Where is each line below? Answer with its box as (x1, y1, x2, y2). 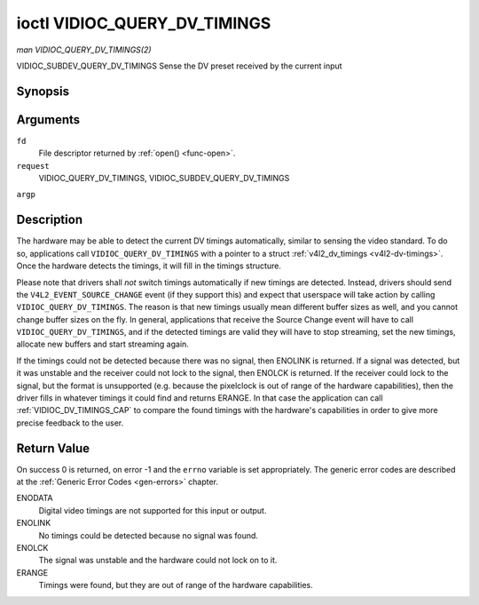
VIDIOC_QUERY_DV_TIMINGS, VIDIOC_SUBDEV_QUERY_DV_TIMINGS (38, 173, 290, 184)
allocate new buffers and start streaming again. (16, 338, 190, 350)
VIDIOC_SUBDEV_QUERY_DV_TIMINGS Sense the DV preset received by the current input (16, 60, 342, 71)
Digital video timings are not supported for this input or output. (38, 505, 267, 515)
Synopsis (16, 84, 70, 99)
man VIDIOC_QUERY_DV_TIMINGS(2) (16, 44, 152, 55)
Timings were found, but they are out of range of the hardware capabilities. (38, 580, 314, 591)
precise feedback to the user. (16, 418, 124, 428)
